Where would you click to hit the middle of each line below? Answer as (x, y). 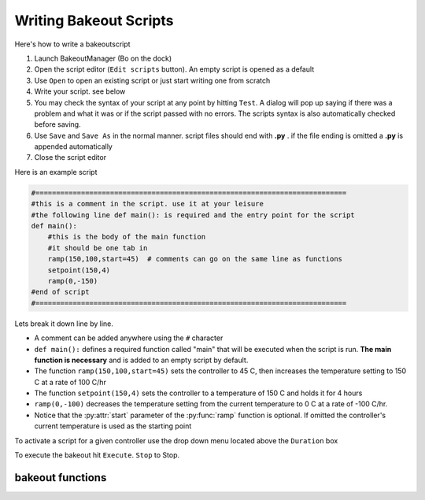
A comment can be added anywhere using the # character (129, 338)
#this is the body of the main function (127, 237)
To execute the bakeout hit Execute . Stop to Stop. (97, 455)
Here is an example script (56, 172)
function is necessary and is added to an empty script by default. (141, 360)
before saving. (58, 124)
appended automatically (74, 146)
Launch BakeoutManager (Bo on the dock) (103, 58)
